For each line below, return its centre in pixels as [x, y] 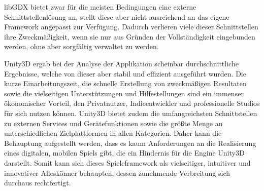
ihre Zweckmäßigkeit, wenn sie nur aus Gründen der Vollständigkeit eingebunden [130, 36]
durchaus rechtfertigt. [38, 183]
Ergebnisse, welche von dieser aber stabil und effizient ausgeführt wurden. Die [125, 73]
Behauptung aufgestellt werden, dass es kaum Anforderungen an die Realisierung [130, 143]
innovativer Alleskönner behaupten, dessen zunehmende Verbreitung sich [117, 173]
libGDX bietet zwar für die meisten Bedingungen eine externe [100, 7]
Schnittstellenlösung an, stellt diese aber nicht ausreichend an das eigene [117, 16]
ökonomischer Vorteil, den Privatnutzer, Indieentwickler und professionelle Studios [132, 103]
